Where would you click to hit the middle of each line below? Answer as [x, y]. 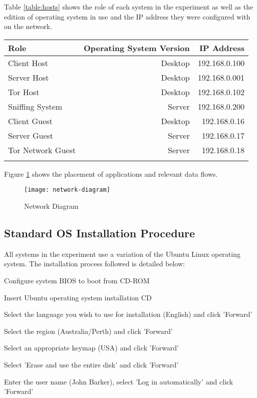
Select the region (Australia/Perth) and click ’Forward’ [88, 331]
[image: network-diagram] [67, 190]
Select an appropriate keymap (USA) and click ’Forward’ [91, 348]
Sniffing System [35, 106]
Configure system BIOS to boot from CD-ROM [77, 281]
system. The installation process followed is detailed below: [94, 264]
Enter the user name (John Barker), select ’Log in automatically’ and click [119, 381]
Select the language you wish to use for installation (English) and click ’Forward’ [128, 314]
